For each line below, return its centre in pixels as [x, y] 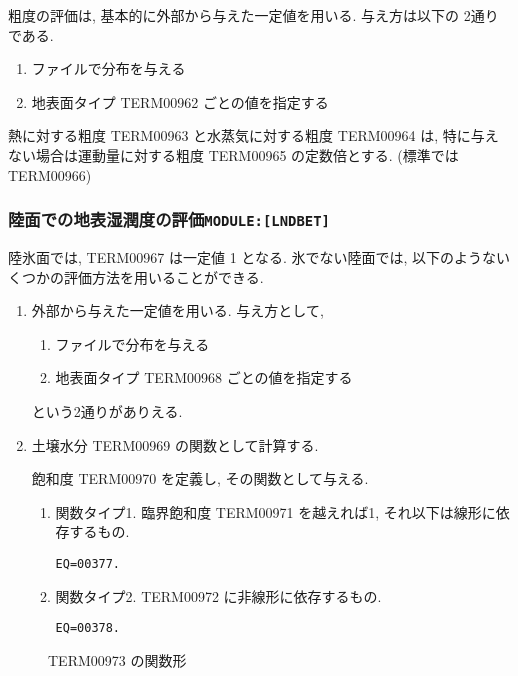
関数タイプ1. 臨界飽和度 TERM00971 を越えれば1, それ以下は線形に [275, 511]
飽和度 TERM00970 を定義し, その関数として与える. [200, 478]
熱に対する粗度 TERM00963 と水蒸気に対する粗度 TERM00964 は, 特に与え [253, 135]
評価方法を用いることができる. [163, 276]
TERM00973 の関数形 [117, 659]
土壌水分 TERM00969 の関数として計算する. [175, 444]
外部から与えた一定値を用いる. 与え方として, [177, 310]
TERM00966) [50, 174]
